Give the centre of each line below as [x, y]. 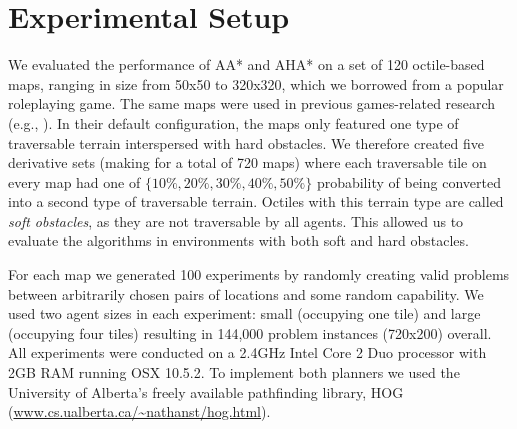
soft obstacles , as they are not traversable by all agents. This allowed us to [236, 220]
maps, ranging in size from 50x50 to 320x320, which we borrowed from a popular [256, 83]
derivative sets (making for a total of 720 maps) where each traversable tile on [247, 162]
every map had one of [74, 181]
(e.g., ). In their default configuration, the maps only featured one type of [233, 122]
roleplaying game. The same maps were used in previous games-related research [252, 103]
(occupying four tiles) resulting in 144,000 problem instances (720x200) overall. [250, 332]
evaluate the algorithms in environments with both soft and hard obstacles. [238, 240]
